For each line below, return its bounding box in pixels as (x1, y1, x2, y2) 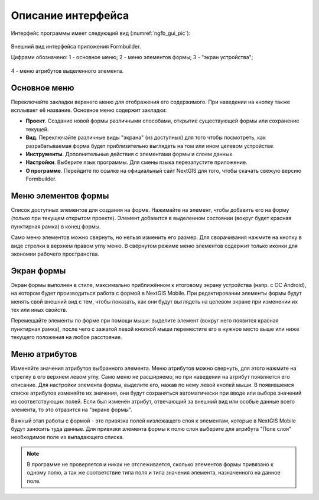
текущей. (25, 125, 49, 133)
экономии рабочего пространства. (11, 250, 100, 257)
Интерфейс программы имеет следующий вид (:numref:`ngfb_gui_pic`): (11, 30, 191, 37)
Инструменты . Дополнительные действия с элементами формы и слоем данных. (25, 150, 234, 157)
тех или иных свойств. (11, 307, 67, 314)
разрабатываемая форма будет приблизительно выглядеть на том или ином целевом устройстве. (25, 142, 275, 149)
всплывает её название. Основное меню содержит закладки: (11, 107, 167, 114)
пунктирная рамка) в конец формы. (11, 222, 101, 230)
